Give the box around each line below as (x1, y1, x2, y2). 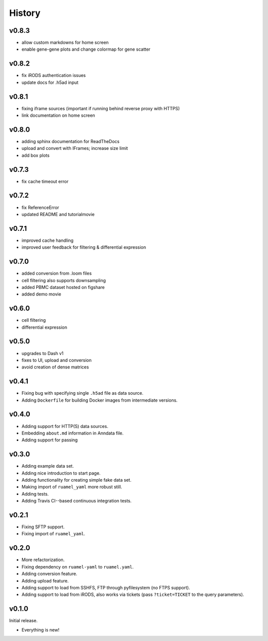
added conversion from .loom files (21, 271, 92, 277)
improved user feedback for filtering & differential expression (21, 244, 146, 250)
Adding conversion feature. (21, 571, 77, 577)
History (9, 7, 41, 18)
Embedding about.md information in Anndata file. (21, 430, 124, 436)
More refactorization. (21, 557, 65, 563)
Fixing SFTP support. (21, 524, 65, 530)
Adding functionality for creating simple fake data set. (21, 477, 132, 483)
